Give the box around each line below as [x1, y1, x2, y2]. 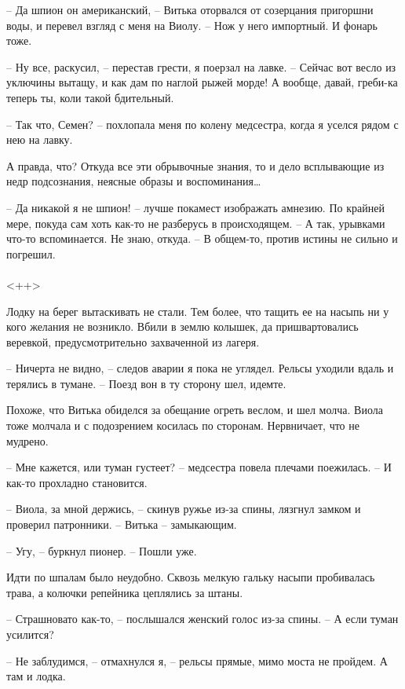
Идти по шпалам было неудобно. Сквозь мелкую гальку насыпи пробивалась [6, 569, 375, 585]
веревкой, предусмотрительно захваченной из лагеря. [6, 333, 260, 350]
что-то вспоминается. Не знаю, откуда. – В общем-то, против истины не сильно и [6, 230, 398, 247]
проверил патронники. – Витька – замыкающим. [6, 516, 237, 533]
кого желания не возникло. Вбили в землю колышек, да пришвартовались [6, 318, 359, 335]
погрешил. [6, 245, 56, 262]
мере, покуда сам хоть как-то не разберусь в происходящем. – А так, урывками [6, 214, 385, 231]
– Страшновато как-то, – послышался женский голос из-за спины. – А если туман [6, 610, 399, 627]
